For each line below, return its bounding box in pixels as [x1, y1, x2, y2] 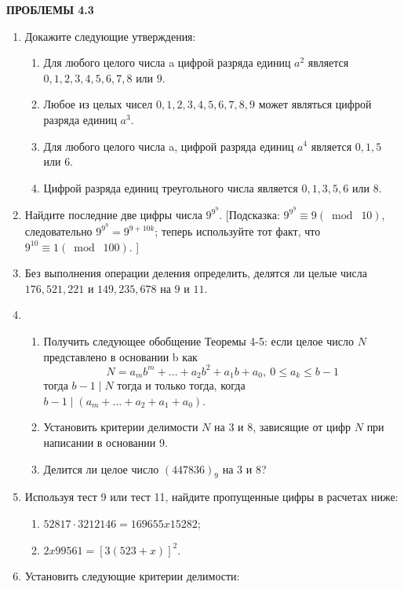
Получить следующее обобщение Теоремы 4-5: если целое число [43, 333, 354, 349]
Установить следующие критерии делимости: [24, 568, 240, 584]
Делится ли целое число [43, 460, 159, 477]
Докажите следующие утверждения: [24, 27, 196, 44]
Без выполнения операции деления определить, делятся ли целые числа [24, 265, 368, 281]
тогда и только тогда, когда [117, 377, 246, 393]
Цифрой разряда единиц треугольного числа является [43, 179, 298, 196]
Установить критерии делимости [43, 419, 198, 435]
